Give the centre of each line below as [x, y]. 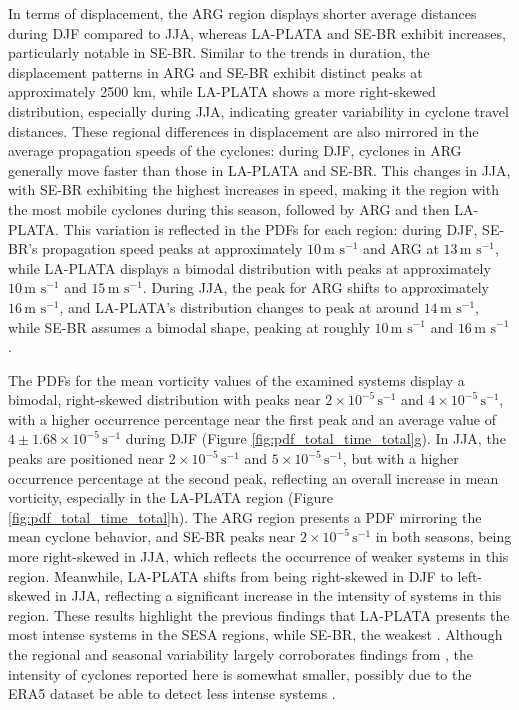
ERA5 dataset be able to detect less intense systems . [172, 693]
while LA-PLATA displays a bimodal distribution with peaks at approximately [249, 267]
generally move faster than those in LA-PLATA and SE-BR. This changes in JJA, [259, 169]
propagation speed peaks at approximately [172, 248]
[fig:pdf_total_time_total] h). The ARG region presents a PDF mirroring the [245, 516]
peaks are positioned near [86, 458]
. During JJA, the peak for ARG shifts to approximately [315, 287]
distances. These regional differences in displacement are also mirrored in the [243, 130]
